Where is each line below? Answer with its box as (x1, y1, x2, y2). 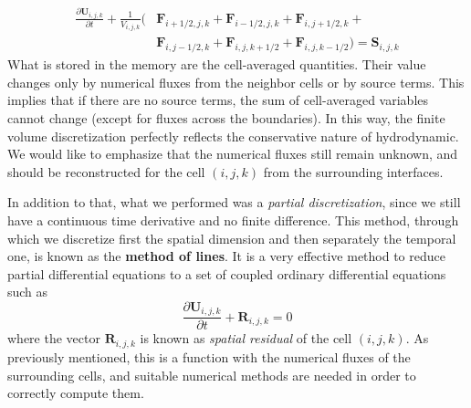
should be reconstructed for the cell (7, 162, 205, 181)
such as (7, 282, 48, 301)
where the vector (7, 329, 100, 348)
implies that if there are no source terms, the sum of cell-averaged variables (7, 90, 429, 110)
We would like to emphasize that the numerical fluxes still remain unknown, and (7, 144, 458, 163)
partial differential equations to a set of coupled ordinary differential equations (7, 264, 446, 283)
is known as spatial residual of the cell (140, 329, 352, 348)
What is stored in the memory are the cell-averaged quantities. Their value (7, 55, 426, 74)
